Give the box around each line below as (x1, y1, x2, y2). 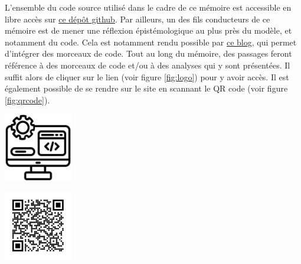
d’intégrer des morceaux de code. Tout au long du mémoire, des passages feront (5, 47, 292, 60)
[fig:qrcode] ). (5, 93, 50, 106)
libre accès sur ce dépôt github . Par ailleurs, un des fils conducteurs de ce (5, 12, 270, 25)
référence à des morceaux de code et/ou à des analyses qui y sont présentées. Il (5, 58, 290, 71)
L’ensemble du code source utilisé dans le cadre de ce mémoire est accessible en (5, 1, 292, 13)
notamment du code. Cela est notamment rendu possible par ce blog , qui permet (5, 35, 297, 48)
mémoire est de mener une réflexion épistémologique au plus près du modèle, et (5, 24, 292, 37)
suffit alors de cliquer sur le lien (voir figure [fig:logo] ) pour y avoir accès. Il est (5, 70, 289, 83)
